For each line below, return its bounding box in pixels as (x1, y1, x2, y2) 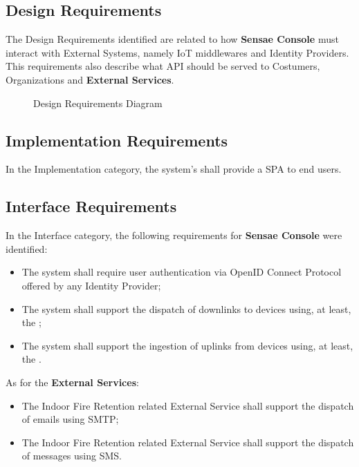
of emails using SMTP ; (21, 412, 119, 426)
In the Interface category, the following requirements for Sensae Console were (6, 228, 342, 242)
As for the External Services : (6, 374, 139, 389)
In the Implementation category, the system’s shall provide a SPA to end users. (6, 162, 342, 176)
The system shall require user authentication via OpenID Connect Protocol (21, 265, 342, 279)
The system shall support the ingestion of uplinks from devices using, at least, (21, 338, 353, 352)
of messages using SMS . (21, 448, 122, 463)
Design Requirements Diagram (33, 95, 163, 110)
